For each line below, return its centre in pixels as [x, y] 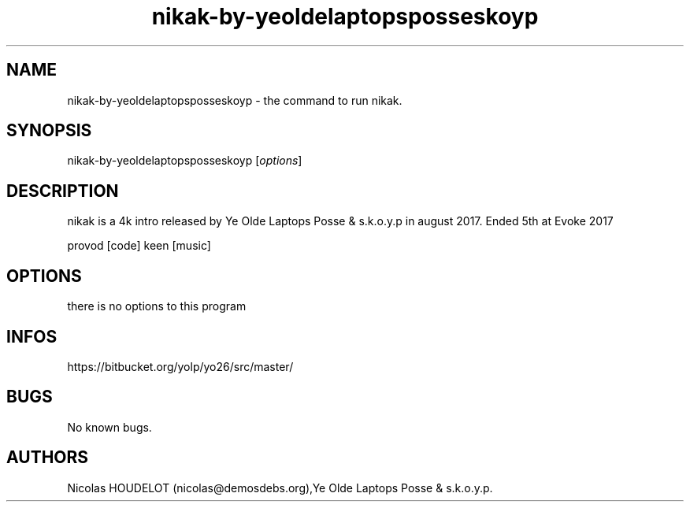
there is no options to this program [157, 306]
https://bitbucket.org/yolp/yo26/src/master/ [180, 366]
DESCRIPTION [63, 191]
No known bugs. [109, 427]
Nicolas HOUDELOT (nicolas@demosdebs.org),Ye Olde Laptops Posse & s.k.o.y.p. [280, 488]
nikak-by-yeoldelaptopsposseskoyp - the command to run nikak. [235, 100]
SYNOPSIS [49, 131]
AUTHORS [48, 458]
